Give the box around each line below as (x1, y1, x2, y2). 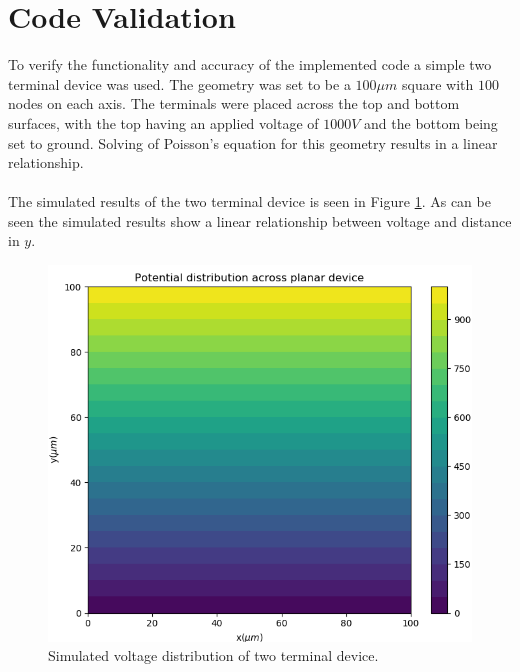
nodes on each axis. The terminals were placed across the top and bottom (8, 93, 460, 114)
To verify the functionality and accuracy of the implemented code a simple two (8, 54, 492, 75)
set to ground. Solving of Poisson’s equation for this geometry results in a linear (8, 132, 498, 153)
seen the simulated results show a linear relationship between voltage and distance (8, 210, 512, 231)
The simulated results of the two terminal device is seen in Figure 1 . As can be (8, 191, 491, 212)
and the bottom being (364, 112, 498, 133)
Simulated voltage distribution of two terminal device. (48, 645, 379, 666)
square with (401, 73, 474, 94)
